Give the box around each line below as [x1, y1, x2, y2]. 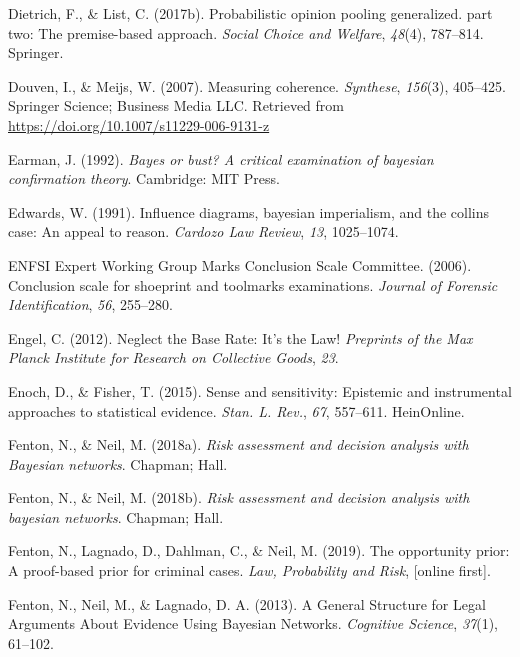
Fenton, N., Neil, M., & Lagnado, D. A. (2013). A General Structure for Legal [8, 593, 486, 614]
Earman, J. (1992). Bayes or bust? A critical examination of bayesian [8, 148, 434, 169]
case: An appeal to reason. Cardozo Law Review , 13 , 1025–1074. [8, 221, 399, 242]
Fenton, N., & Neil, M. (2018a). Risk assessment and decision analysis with [8, 434, 469, 455]
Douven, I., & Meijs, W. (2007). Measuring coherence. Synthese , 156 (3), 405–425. [8, 75, 506, 96]
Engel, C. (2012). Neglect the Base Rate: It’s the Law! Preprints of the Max [8, 327, 473, 348]
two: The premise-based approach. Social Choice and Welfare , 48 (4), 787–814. [8, 22, 484, 43]
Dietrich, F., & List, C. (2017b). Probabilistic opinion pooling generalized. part [8, 3, 493, 23]
